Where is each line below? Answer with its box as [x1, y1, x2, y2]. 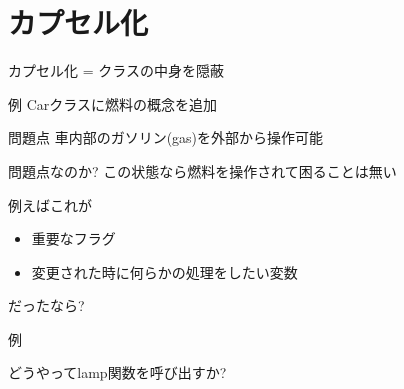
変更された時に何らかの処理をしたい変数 [31, 261, 298, 282]
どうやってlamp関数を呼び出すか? [8, 362, 227, 383]
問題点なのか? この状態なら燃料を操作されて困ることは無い [8, 160, 397, 181]
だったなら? [8, 295, 85, 316]
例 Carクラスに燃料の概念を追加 [8, 93, 217, 114]
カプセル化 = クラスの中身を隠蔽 [8, 60, 224, 81]
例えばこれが [8, 194, 92, 215]
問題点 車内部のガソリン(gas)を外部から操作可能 [8, 127, 324, 148]
